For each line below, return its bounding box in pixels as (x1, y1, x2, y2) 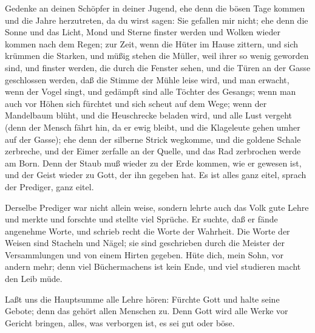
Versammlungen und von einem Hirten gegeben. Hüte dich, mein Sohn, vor (5, 248, 284, 261)
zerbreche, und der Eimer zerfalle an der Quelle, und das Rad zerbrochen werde (5, 145, 301, 157)
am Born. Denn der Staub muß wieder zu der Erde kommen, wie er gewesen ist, (5, 156, 302, 169)
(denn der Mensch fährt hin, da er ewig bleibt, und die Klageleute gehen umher (5, 120, 300, 133)
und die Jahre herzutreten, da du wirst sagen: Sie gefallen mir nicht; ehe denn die (5, 13, 308, 26)
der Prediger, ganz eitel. (5, 180, 94, 193)
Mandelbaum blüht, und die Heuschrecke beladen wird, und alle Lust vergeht (5, 109, 293, 122)
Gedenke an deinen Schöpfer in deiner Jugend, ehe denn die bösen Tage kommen (5, 2, 305, 14)
